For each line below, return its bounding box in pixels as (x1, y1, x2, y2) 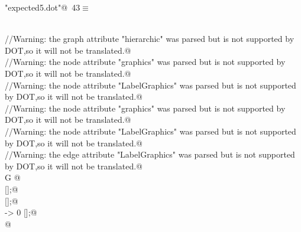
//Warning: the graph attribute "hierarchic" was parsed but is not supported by (5, 32, 294, 45)
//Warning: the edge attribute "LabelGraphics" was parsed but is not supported (5, 148, 295, 161)
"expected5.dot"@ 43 (5, 1, 80, 13)
